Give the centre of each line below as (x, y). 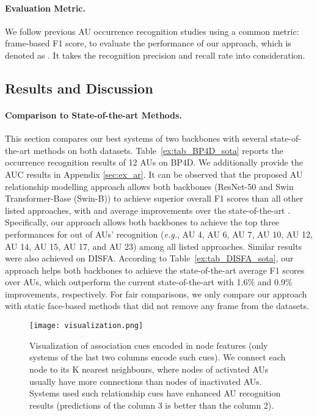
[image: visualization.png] (86, 326)
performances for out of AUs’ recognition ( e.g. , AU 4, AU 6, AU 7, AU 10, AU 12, (159, 234)
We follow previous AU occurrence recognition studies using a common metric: (152, 31)
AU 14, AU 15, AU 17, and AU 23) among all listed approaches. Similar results (154, 246)
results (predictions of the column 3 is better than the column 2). (152, 405)
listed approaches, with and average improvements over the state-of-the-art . (148, 210)
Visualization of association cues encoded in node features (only (149, 345)
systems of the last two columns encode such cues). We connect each (158, 357)
